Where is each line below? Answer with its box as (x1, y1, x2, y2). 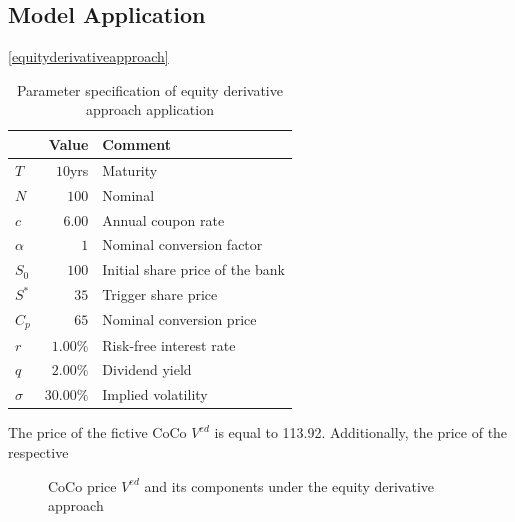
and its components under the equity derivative (144, 475, 435, 496)
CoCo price (48, 475, 117, 496)
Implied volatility (102, 384, 208, 405)
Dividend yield (102, 359, 192, 380)
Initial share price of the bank (102, 259, 285, 280)
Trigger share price (102, 284, 218, 305)
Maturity (102, 159, 158, 180)
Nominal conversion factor (102, 234, 263, 255)
